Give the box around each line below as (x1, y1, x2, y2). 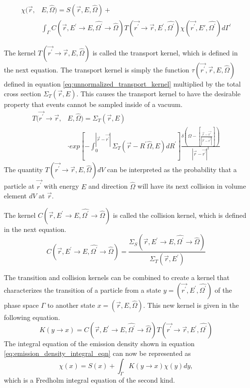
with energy (44, 181, 79, 191)
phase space (4, 300, 39, 310)
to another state (47, 300, 95, 310)
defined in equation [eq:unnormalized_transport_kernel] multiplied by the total (4, 79, 241, 89)
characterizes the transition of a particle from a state (4, 284, 161, 295)
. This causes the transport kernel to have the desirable (76, 88, 241, 98)
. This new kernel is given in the (143, 300, 239, 310)
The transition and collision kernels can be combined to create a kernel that (4, 272, 230, 282)
